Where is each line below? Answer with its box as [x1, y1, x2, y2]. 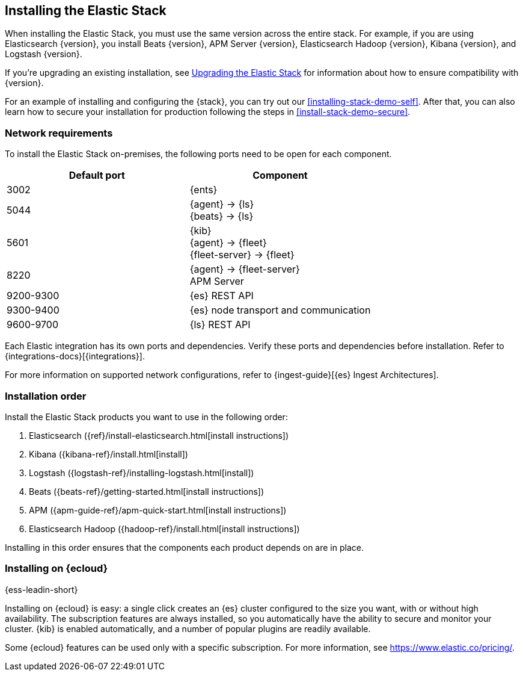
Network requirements [5, 126, 113, 139]
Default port [69, 169, 125, 182]
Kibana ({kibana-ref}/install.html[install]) [29, 448, 188, 459]
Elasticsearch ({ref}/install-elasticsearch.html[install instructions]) [29, 430, 289, 441]
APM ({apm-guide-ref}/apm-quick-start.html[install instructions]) [29, 504, 287, 515]
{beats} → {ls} [189, 210, 254, 223]
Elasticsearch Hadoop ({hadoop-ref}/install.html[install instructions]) [29, 523, 300, 534]
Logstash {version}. [5, 49, 82, 60]
